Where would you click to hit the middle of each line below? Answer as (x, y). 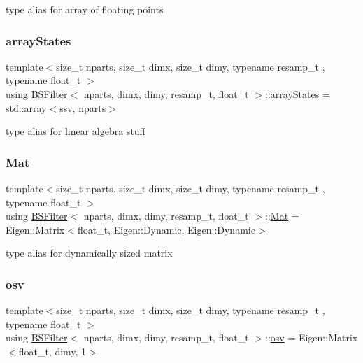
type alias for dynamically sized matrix (89, 253)
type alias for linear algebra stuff (76, 131)
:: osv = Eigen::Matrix (312, 337)
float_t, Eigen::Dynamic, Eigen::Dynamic (166, 229)
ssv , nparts (83, 107)
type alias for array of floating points (85, 9)
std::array (26, 107)
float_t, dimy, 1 (52, 351)
